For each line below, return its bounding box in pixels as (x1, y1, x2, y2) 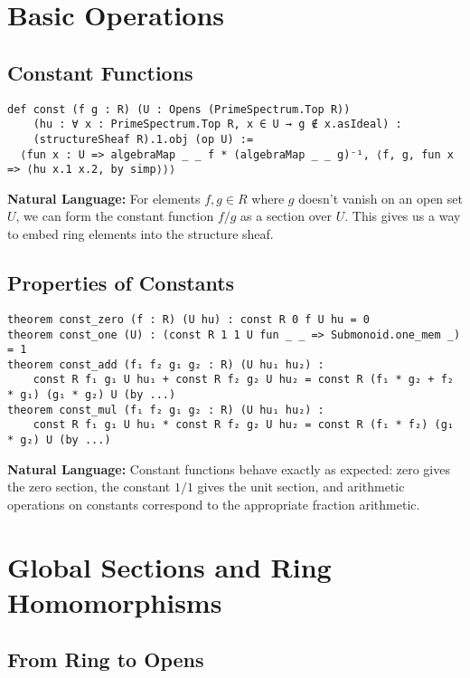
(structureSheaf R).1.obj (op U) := (33, 132, 254, 146)
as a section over (240, 206, 332, 225)
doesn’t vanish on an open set (298, 188, 463, 207)
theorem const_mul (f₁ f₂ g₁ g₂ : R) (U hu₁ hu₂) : (7, 403, 324, 416)
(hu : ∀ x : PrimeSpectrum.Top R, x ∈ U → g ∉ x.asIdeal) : (33, 118, 402, 131)
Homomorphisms (7, 583, 222, 620)
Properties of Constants (7, 269, 235, 297)
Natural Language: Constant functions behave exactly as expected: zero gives (7, 459, 450, 478)
